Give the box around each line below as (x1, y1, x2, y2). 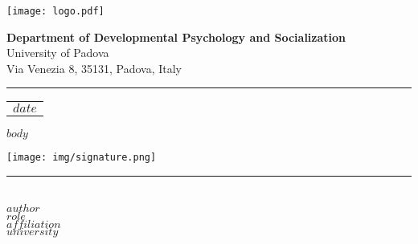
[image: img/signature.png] (6, 152, 157, 164)
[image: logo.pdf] (6, 6, 104, 17)
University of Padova (6, 44, 109, 61)
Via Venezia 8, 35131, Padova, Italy (6, 59, 182, 76)
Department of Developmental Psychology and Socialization (6, 28, 346, 45)
